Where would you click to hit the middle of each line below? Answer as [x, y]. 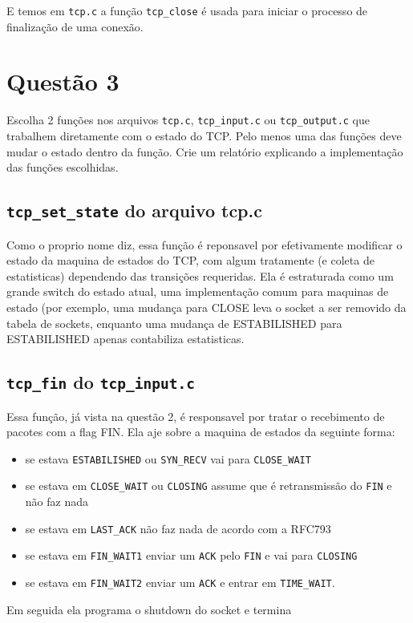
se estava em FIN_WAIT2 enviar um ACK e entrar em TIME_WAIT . [180, 582]
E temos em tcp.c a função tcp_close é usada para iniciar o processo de [187, 10]
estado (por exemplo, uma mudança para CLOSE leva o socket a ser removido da [206, 307]
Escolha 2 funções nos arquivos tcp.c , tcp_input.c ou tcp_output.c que [188, 120]
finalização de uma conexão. [75, 26]
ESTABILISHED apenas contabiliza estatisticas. [126, 339]
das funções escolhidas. [63, 167]
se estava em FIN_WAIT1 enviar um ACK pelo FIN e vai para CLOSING [191, 555]
